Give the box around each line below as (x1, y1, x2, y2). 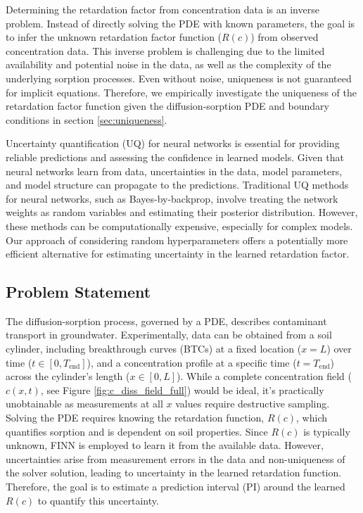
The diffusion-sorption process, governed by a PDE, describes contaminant (6, 313, 327, 328)
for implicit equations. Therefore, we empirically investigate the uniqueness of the (6, 84, 357, 99)
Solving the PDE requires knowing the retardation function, (6, 410, 265, 425)
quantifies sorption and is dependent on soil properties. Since (6, 424, 268, 438)
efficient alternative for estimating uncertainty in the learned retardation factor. (6, 246, 350, 261)
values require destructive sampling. (175, 396, 330, 411)
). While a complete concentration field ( (177, 369, 352, 384)
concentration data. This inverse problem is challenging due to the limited (6, 43, 325, 58)
